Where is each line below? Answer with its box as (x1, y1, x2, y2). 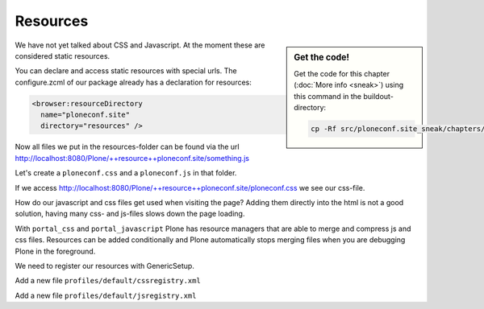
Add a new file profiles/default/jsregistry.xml (15, 290, 197, 300)
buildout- (363, 91, 394, 101)
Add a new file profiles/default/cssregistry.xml (15, 276, 201, 286)
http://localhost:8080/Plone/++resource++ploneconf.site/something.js (15, 153, 250, 163)
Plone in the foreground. (15, 246, 96, 256)
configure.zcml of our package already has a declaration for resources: (15, 77, 252, 87)
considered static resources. (15, 51, 111, 60)
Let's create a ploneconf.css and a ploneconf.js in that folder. (15, 168, 237, 178)
